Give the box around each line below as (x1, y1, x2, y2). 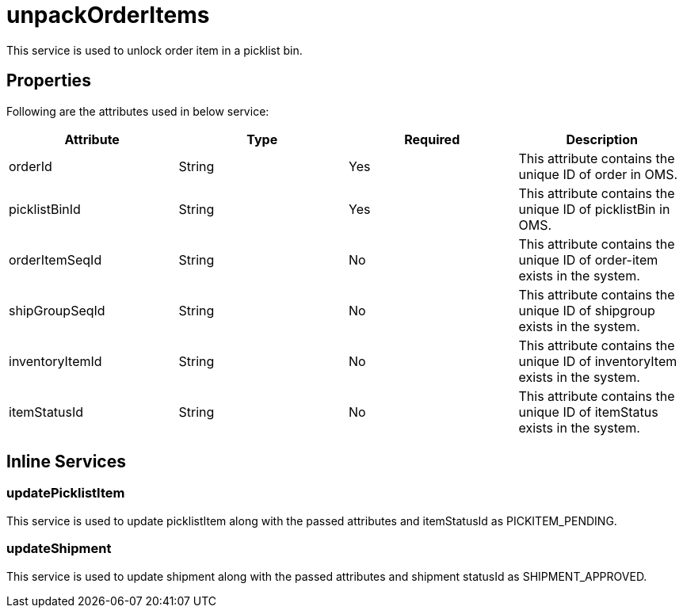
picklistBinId (9, 200, 81, 217)
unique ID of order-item (518, 251, 658, 268)
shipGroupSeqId (9, 302, 105, 318)
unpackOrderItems (6, 2, 210, 29)
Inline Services (6, 452, 126, 472)
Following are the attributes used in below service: (6, 104, 269, 118)
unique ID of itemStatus (518, 403, 658, 420)
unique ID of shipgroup (518, 302, 655, 318)
